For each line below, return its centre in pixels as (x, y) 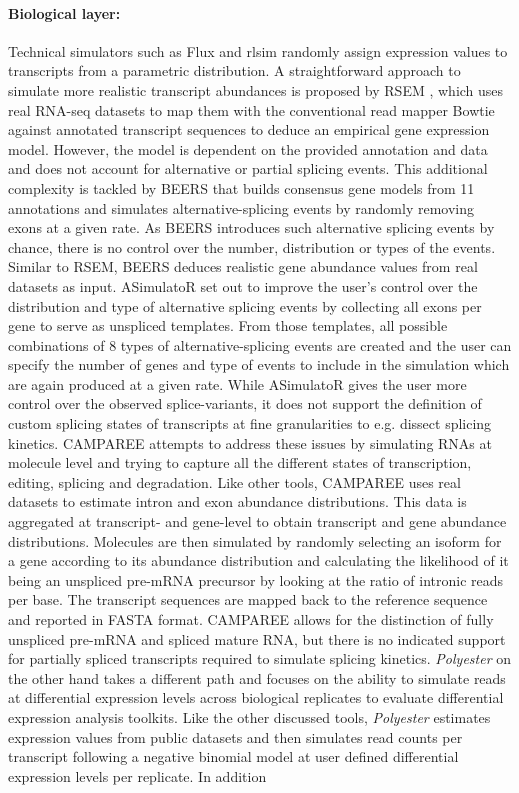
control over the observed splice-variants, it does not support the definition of (245, 403)
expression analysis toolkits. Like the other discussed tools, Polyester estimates (249, 716)
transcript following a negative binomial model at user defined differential (233, 756)
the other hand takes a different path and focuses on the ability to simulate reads (257, 677)
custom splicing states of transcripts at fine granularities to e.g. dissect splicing (250, 423)
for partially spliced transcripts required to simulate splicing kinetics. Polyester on (260, 658)
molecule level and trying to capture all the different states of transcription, (240, 462)
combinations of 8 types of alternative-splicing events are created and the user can (260, 344)
